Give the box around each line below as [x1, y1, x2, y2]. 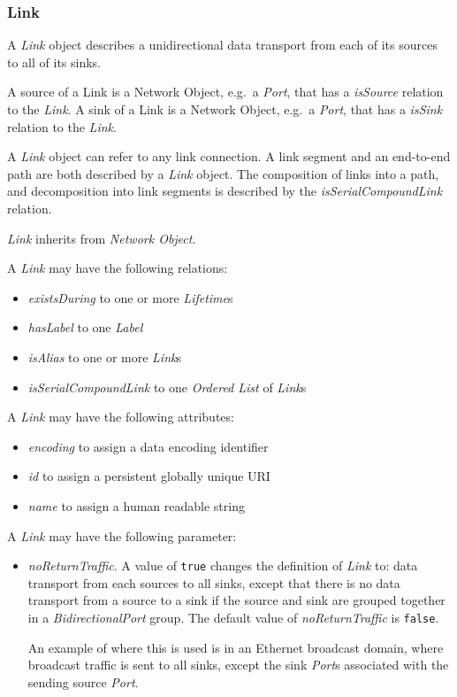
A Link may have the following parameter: [7, 526, 237, 545]
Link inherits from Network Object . [7, 228, 196, 247]
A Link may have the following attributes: [7, 407, 234, 426]
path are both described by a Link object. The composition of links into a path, [7, 164, 439, 182]
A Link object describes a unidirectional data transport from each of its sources [7, 35, 438, 54]
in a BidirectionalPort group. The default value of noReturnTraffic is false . [27, 608, 439, 626]
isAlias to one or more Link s [27, 347, 181, 366]
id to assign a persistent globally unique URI [27, 467, 270, 485]
